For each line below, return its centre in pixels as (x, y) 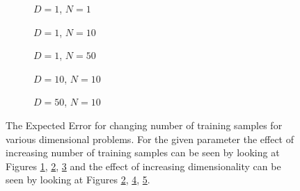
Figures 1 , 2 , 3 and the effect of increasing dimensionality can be (143, 166)
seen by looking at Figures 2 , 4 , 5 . (78, 180)
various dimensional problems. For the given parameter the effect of (150, 139)
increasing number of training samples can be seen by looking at (143, 152)
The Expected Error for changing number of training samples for (144, 125)
